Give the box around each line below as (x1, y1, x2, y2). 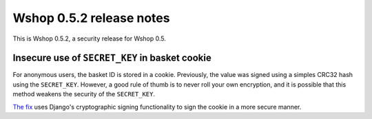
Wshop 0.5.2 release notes (12, 10, 170, 25)
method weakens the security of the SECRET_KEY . (12, 90, 155, 98)
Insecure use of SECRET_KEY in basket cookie (12, 52, 211, 64)
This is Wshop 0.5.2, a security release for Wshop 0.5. (12, 34, 167, 43)
